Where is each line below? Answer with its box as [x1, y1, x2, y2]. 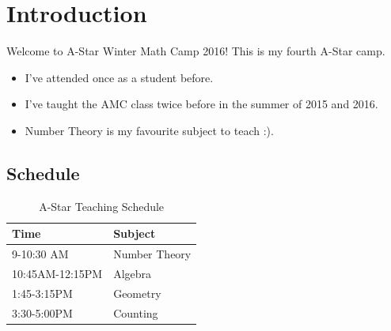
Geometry [113, 284, 161, 301]
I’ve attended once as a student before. [25, 69, 214, 85]
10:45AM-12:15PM [12, 265, 103, 281]
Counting [113, 304, 158, 321]
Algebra [113, 265, 152, 281]
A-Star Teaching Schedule [39, 197, 165, 214]
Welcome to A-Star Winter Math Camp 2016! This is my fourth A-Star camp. [6, 43, 385, 59]
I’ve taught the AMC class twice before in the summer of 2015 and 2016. [25, 96, 378, 112]
